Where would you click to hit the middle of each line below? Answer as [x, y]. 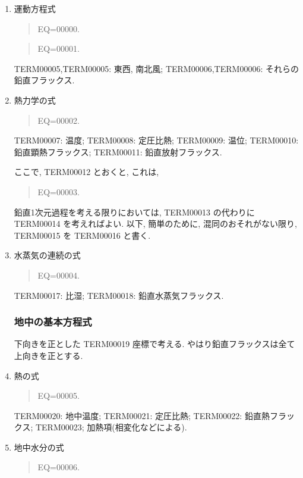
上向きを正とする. [48, 355]
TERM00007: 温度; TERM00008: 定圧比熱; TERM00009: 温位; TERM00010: [156, 140]
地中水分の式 [39, 447]
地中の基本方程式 [53, 322]
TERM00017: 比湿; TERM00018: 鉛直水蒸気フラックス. [119, 295]
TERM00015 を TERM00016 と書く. [82, 235]
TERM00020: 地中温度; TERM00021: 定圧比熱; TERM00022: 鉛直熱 [142, 415]
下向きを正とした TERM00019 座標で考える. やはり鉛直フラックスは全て [154, 344]
